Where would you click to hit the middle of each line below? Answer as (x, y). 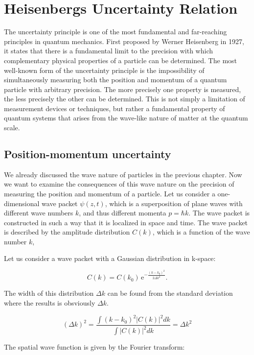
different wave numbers (39, 213)
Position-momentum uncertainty (88, 154)
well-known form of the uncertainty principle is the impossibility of (104, 70)
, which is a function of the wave (201, 232)
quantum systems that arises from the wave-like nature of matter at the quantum (126, 118)
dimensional (22, 203)
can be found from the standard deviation (170, 293)
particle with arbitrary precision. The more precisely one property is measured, (123, 89)
